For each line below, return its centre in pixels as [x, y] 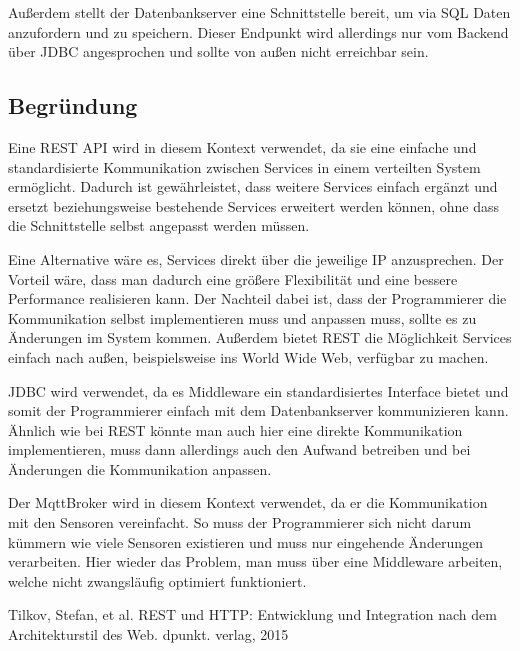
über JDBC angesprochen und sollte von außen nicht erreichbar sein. [218, 51]
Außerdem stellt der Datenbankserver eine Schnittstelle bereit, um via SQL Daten [259, 12]
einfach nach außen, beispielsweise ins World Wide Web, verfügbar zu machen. [248, 356]
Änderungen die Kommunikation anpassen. [140, 468]
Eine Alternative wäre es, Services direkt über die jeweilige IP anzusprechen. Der [256, 258]
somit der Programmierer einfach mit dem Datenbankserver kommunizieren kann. [258, 410]
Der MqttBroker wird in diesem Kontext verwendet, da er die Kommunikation [248, 502]
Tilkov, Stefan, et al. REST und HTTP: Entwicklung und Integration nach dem [252, 614]
